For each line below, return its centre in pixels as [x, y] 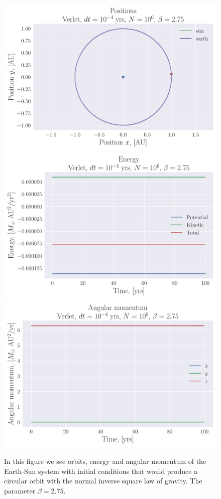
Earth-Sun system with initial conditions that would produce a [101, 471]
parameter [20, 491]
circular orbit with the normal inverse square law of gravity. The [103, 481]
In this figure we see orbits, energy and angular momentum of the [105, 461]
